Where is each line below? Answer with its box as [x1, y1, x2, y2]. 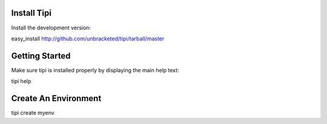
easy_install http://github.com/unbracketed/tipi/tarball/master [11, 35, 165, 42]
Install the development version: [11, 24, 91, 31]
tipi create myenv [11, 109, 54, 117]
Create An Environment [11, 93, 102, 104]
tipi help [11, 78, 31, 85]
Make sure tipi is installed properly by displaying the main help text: [11, 66, 179, 73]
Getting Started [11, 51, 71, 61]
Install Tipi [11, 8, 51, 18]
